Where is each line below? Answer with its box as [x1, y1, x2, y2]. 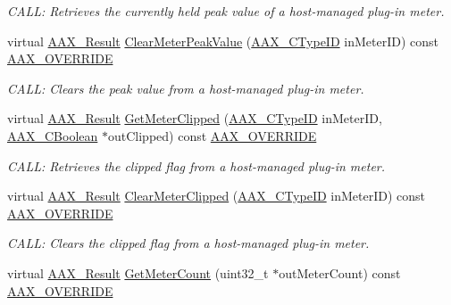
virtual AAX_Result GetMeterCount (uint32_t [7, 263, 269, 282]
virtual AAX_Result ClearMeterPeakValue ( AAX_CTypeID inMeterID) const [7, 31, 438, 50]
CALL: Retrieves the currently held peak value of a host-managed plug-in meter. [7, 2, 445, 20]
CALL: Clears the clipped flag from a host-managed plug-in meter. [7, 234, 370, 252]
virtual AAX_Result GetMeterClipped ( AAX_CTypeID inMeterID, [7, 109, 382, 128]
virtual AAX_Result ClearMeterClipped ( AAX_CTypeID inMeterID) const [7, 186, 426, 205]
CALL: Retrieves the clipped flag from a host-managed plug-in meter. [7, 156, 386, 175]
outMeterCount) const [279, 263, 401, 282]
